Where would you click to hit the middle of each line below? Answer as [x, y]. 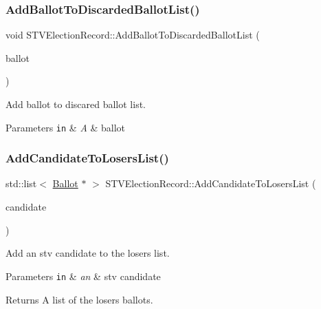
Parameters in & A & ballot [66, 127]
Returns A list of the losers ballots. [79, 299]
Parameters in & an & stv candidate [83, 276]
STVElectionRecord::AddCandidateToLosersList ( [211, 183]
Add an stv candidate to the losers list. [88, 253]
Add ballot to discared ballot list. [76, 104]
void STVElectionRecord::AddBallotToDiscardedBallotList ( [133, 35]
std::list [21, 183]
